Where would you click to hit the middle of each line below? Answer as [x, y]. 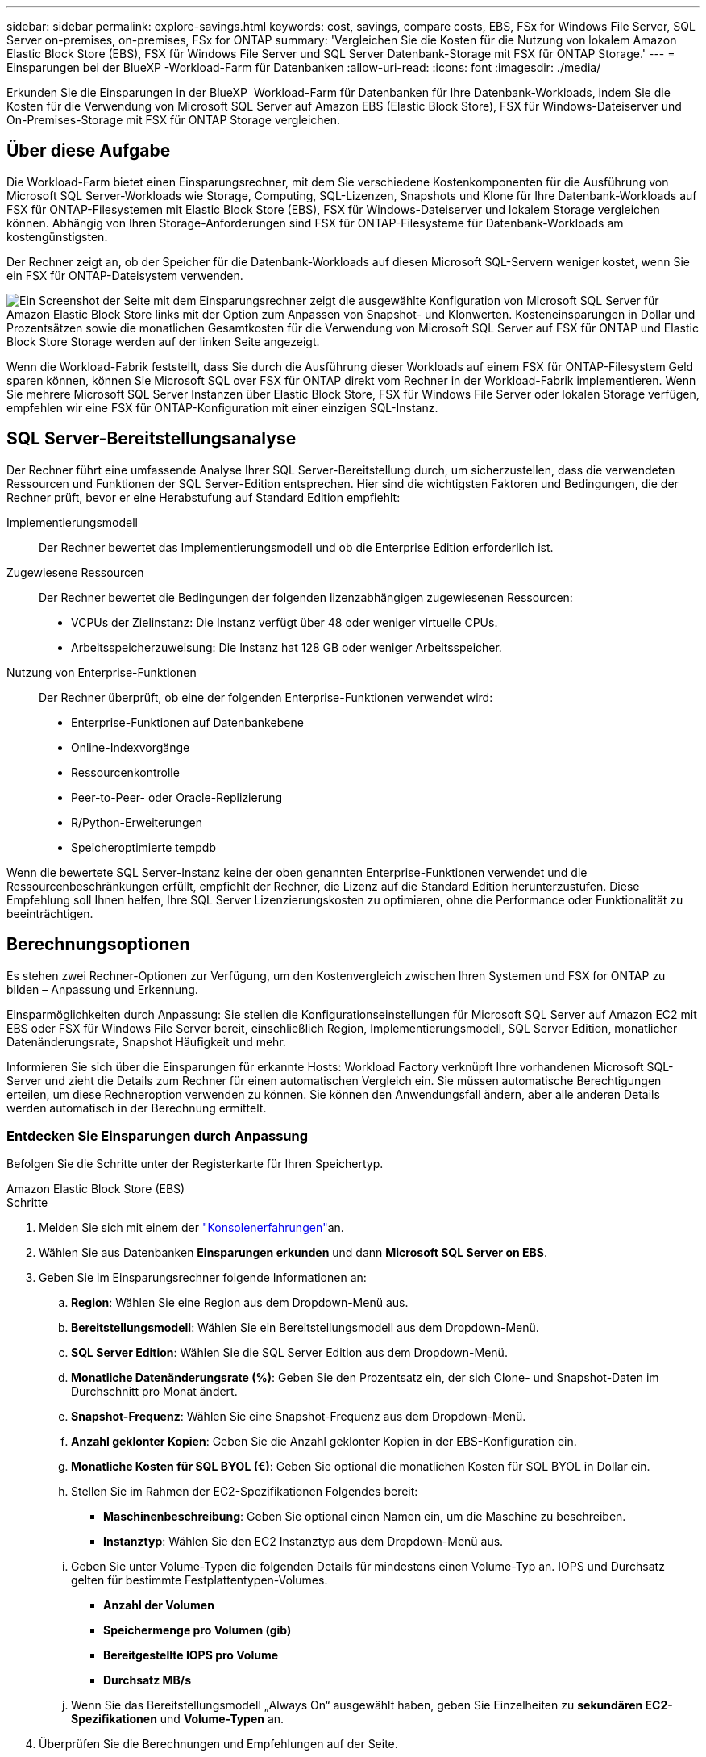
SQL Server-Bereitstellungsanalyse [152, 439]
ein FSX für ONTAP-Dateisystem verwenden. [125, 275]
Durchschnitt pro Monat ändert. [154, 1392]
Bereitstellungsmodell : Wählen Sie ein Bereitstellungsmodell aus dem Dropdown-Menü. [305, 1328]
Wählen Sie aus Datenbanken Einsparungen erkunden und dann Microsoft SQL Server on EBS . [293, 1253]
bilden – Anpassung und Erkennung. [102, 989]
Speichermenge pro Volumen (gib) [197, 1630]
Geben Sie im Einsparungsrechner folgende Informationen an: [203, 1278]
